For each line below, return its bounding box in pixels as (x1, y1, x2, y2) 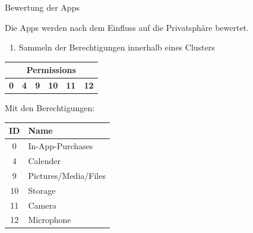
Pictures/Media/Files (28, 169, 106, 181)
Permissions (26, 64, 76, 76)
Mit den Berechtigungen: (5, 102, 95, 114)
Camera (28, 199, 56, 211)
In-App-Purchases (28, 140, 93, 152)
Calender (28, 155, 61, 166)
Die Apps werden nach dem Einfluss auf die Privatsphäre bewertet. (5, 21, 249, 33)
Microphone (28, 213, 71, 226)
